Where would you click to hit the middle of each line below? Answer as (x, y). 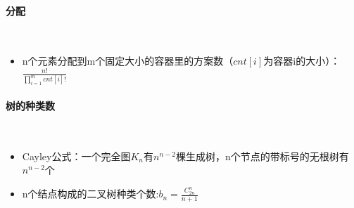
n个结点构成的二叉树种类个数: (90, 194)
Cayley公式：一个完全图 (76, 156)
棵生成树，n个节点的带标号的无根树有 (263, 156)
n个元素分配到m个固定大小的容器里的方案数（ (128, 61)
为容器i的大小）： (302, 61)
